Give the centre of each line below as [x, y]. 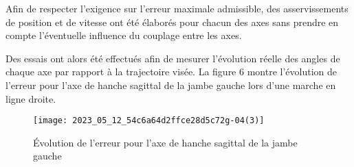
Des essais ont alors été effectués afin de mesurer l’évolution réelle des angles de [173, 58]
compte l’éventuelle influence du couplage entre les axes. [124, 35]
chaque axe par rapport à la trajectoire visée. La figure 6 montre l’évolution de [171, 72]
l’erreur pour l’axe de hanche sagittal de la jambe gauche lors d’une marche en [171, 85]
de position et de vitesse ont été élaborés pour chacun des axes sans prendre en [172, 22]
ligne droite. [31, 98]
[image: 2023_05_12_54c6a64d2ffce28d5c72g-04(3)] [149, 121]
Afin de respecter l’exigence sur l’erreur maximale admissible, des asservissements [177, 8]
